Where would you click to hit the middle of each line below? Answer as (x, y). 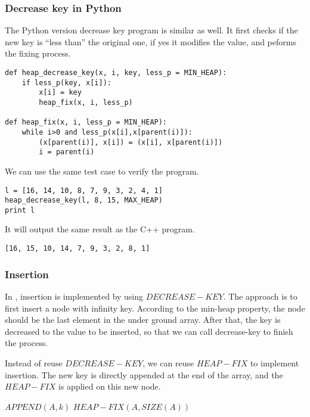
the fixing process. (38, 53)
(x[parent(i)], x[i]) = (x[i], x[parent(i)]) (131, 142)
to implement (275, 362)
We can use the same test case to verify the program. (102, 171)
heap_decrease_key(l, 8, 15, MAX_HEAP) (84, 200)
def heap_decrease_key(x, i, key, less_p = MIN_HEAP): (116, 73)
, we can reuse (168, 362)
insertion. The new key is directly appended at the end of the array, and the (144, 374)
